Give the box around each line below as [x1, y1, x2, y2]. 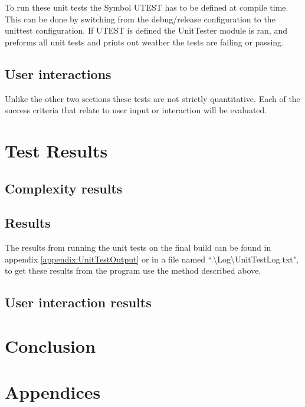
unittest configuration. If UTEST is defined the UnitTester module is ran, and [5, 24, 287, 37]
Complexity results [5, 179, 123, 197]
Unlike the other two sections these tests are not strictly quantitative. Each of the [5, 92, 300, 104]
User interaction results [5, 293, 152, 311]
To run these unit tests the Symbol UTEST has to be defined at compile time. [5, 1, 288, 13]
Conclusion [5, 333, 96, 357]
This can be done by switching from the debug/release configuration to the [5, 12, 276, 25]
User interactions [5, 64, 111, 83]
